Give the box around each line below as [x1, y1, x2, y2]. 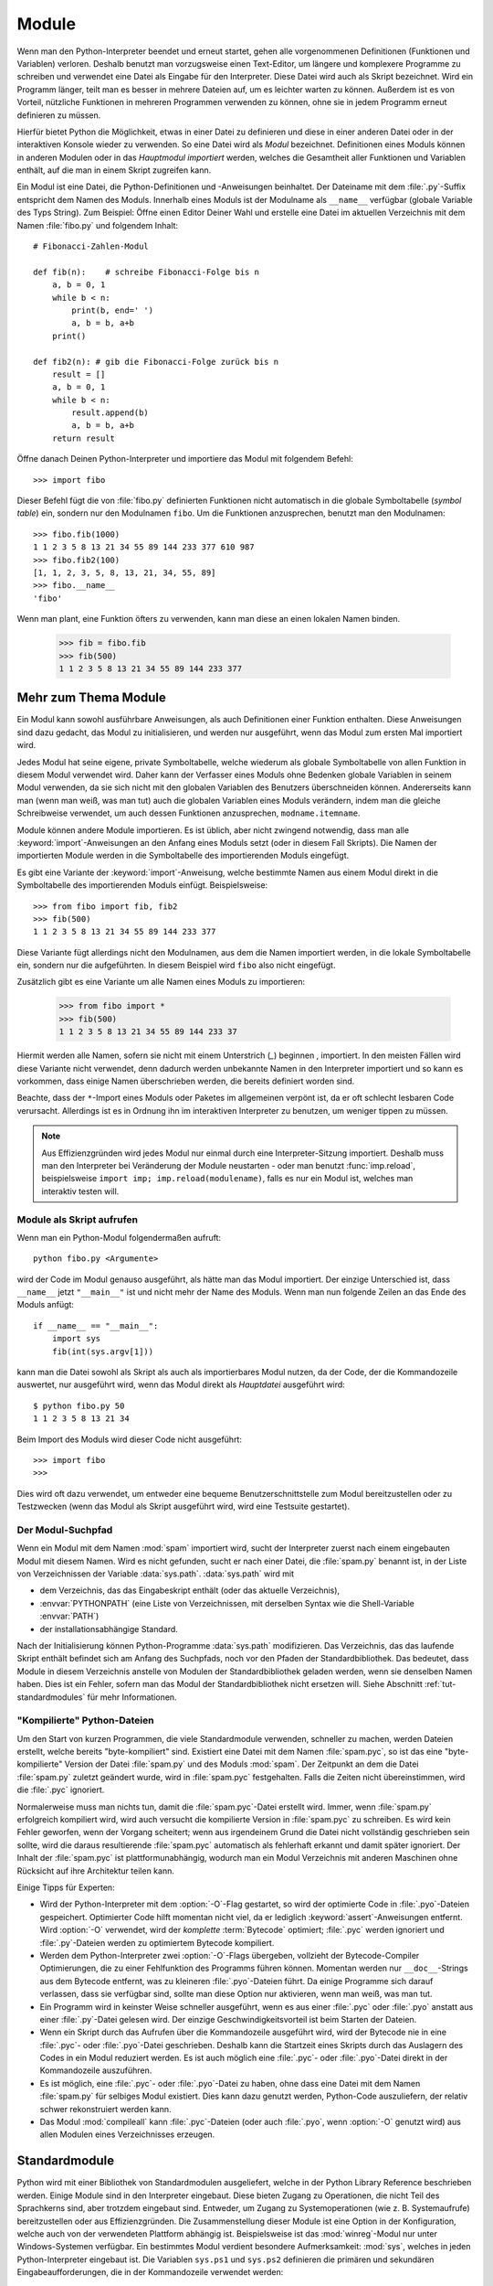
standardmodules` [16, 1692, 86, 1703]
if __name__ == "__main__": [33, 1320, 159, 1330]
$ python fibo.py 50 [33, 1400, 125, 1411]
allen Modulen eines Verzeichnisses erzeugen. [39, 2129, 215, 2140]
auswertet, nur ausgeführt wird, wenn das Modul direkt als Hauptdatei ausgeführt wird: [16, 1379, 346, 1390]
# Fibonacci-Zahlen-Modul [33, 241, 150, 251]
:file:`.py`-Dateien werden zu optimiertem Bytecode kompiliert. [39, 1937, 275, 1948]
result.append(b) [71, 408, 150, 418]
